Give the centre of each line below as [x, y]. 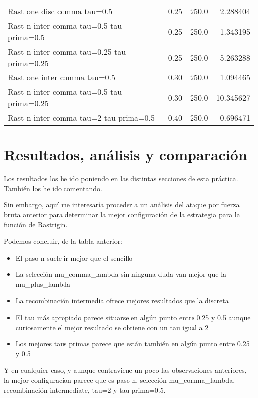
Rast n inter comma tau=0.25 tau [67, 51]
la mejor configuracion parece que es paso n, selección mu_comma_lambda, [120, 380]
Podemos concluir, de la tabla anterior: [63, 241]
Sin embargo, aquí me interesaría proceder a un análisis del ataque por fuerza [122, 205]
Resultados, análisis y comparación [126, 155]
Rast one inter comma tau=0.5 [62, 77]
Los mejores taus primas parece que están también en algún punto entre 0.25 [132, 344]
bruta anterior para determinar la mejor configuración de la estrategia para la [122, 214]
